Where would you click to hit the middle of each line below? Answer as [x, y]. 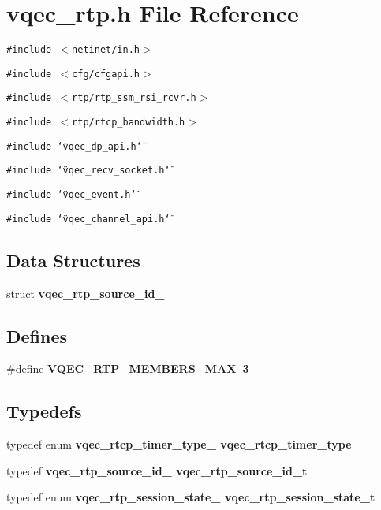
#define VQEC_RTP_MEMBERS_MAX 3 [128, 369]
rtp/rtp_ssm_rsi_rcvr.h [134, 98]
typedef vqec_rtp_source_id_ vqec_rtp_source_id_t [157, 470]
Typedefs [44, 411]
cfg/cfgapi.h [106, 74]
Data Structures [73, 260]
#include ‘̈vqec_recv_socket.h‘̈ [88, 171]
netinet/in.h [106, 50]
